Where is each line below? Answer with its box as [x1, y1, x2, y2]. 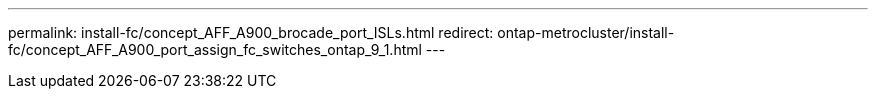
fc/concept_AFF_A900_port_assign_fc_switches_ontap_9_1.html [8, 41, 422, 58]
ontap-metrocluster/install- [497, 24, 675, 41]
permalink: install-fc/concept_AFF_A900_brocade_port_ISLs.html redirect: [8, 24, 494, 41]
